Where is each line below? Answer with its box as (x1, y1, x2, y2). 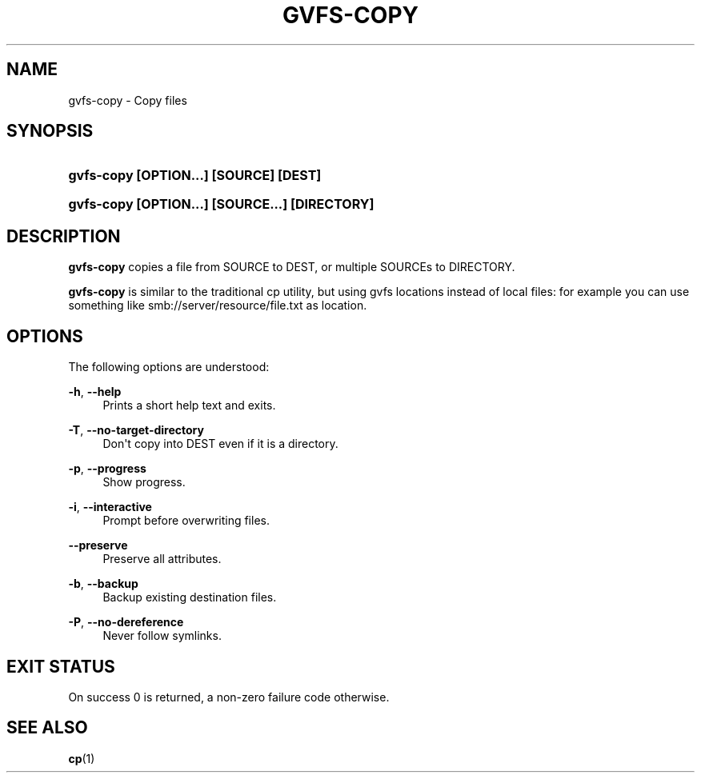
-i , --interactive (68, 500, 152, 514)
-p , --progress (68, 461, 146, 476)
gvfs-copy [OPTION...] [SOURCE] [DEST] (68, 167, 322, 184)
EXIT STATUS (6, 656, 115, 677)
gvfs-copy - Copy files (68, 93, 187, 107)
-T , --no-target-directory (68, 423, 204, 437)
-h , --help (68, 385, 122, 399)
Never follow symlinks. (102, 629, 222, 643)
